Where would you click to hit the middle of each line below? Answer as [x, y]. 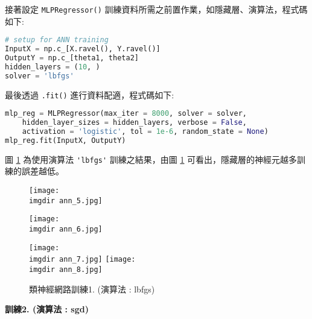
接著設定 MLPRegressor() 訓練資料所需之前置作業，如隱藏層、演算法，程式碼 [156, 9]
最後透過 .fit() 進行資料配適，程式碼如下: [90, 94]
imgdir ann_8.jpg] [66, 269]
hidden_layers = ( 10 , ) [53, 67]
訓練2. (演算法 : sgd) [47, 309]
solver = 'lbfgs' [40, 76]
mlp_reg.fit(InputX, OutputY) [65, 140]
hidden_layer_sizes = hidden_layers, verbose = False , [134, 123]
